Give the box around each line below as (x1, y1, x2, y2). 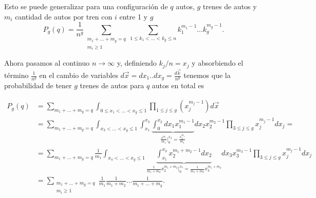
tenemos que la (183, 70, 231, 80)
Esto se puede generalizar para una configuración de (4, 1, 168, 11)
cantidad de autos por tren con (15, 11, 113, 22)
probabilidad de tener (4, 80, 72, 91)
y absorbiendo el (192, 57, 244, 68)
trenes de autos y (202, 1, 257, 11)
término (4, 70, 29, 80)
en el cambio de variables (39, 70, 118, 80)
